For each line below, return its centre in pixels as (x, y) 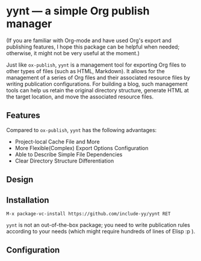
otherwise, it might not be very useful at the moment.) (73, 53)
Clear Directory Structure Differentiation (64, 161)
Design (20, 180)
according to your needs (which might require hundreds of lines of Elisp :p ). (101, 231)
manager (29, 24)
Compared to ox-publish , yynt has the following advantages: (82, 130)
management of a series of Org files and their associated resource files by (98, 77)
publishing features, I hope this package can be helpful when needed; (93, 47)
